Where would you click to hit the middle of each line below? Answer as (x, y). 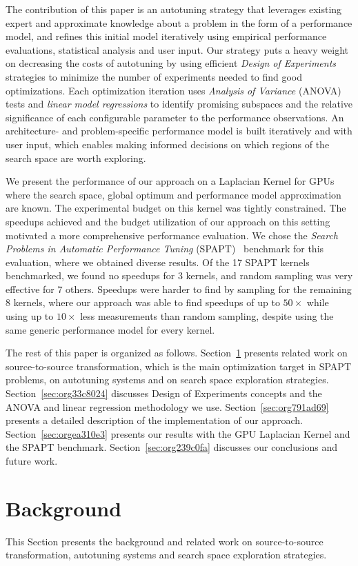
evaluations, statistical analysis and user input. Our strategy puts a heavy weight (177, 49)
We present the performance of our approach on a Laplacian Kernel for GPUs (170, 181)
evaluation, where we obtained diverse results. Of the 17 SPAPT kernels (158, 262)
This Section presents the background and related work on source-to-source (165, 541)
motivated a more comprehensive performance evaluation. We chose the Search (172, 235)
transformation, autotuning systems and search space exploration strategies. (166, 555)
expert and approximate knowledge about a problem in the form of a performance (179, 22)
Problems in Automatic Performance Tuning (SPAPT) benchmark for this (165, 249)
